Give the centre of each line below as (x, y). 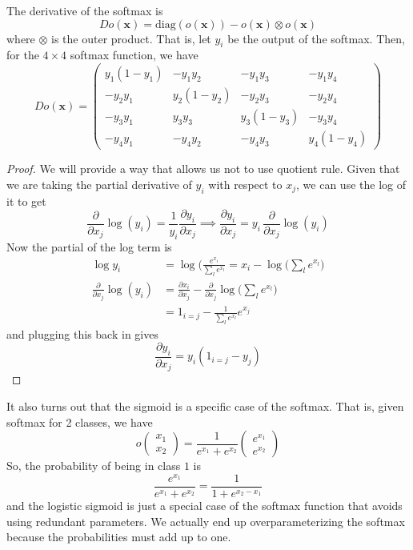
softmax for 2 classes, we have (80, 422)
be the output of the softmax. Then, (316, 38)
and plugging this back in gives (82, 333)
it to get (26, 201)
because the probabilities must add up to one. (119, 537)
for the (23, 55)
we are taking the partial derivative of (99, 184)
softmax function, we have (134, 55)
